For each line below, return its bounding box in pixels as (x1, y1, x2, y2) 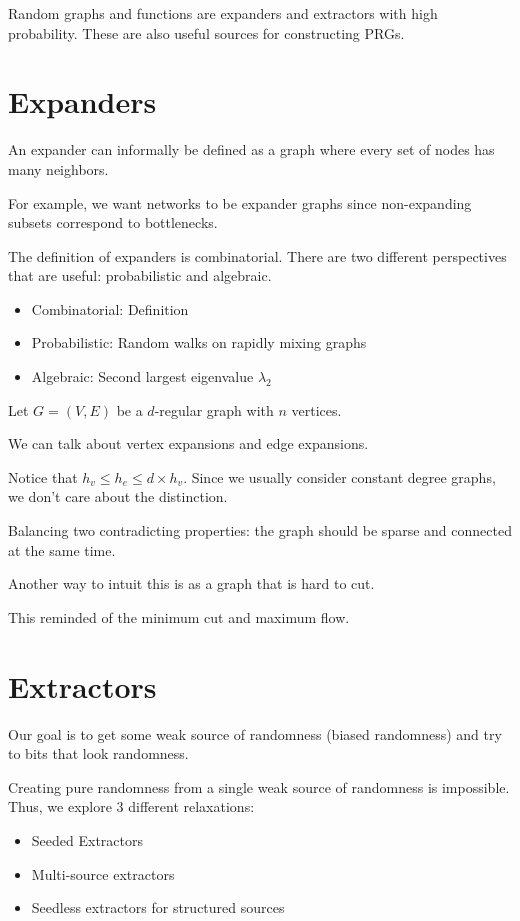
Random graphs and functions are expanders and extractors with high (8, 3, 438, 23)
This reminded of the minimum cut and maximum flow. (8, 606, 350, 627)
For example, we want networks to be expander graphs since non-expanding (8, 192, 472, 213)
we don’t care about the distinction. (8, 486, 228, 507)
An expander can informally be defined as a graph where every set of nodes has (8, 139, 495, 160)
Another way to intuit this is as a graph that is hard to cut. (8, 573, 375, 594)
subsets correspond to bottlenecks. (8, 212, 218, 233)
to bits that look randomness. (8, 743, 189, 764)
